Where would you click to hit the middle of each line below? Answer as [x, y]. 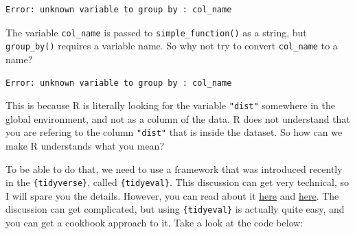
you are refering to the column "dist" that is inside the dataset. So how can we [174, 132]
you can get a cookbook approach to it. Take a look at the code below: [154, 223]
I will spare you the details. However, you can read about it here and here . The [172, 195]
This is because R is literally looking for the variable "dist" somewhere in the [171, 105]
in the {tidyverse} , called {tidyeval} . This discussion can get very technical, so [177, 182]
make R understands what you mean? [85, 145]
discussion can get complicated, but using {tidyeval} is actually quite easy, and [175, 209]
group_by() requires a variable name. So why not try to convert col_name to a [172, 46]
